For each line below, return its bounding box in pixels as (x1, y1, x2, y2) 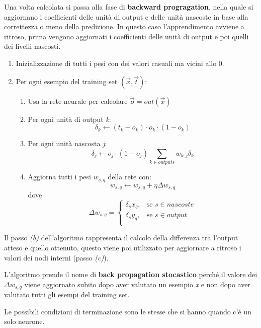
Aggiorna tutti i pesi (28, 171, 91, 182)
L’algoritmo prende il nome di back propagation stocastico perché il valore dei (4, 269, 257, 280)
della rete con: (108, 171, 151, 182)
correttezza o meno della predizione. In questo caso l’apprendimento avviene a (4, 21, 244, 32)
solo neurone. (4, 316, 45, 326)
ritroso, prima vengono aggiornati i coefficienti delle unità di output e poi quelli (4, 31, 249, 41)
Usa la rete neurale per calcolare (28, 95, 128, 106)
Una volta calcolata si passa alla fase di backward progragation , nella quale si (4, 2, 253, 12)
